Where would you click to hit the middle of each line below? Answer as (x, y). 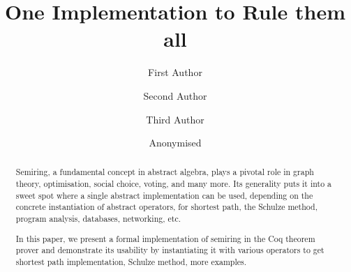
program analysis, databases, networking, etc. (98, 219)
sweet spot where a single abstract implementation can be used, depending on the (164, 195)
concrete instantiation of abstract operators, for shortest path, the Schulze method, (167, 207)
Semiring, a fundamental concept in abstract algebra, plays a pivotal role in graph (165, 172)
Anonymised (175, 143)
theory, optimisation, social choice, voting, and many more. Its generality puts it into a (174, 184)
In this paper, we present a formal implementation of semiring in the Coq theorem (165, 238)
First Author (175, 72)
